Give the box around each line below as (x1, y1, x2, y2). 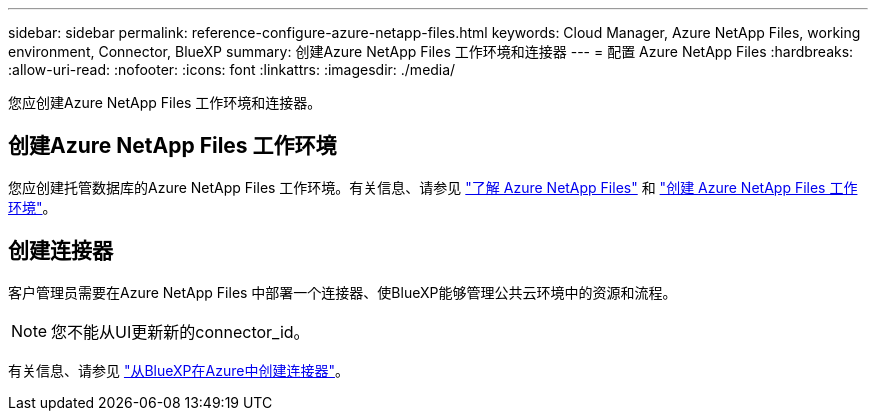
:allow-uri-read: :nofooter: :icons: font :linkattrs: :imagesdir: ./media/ (8, 61, 456, 78)
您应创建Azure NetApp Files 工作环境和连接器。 (8, 94, 322, 111)
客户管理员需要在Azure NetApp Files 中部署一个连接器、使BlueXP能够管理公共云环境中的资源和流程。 (8, 283, 677, 301)
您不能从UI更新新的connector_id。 (51, 321, 310, 342)
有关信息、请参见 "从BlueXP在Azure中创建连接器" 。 (8, 361, 349, 379)
